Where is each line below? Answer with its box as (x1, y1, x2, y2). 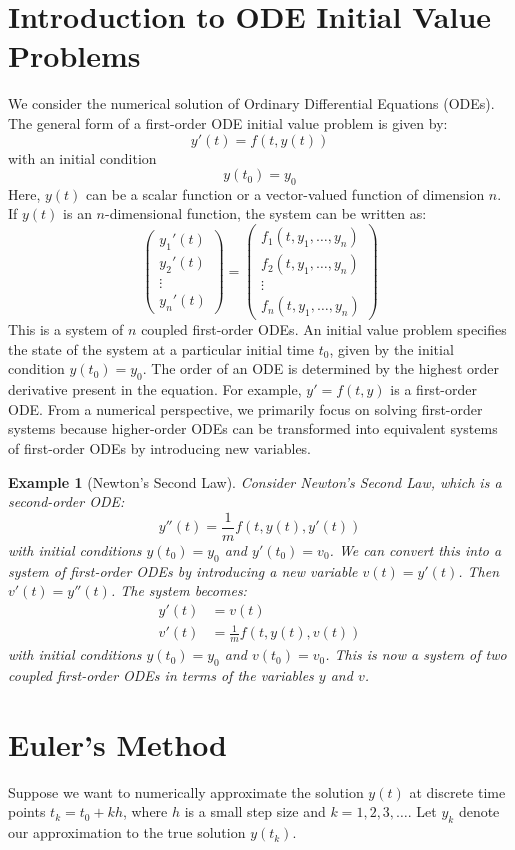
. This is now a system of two (325, 644, 507, 665)
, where (122, 801, 168, 822)
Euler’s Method (8, 723, 228, 764)
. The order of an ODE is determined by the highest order (142, 358, 499, 379)
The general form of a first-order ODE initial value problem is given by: (8, 112, 448, 133)
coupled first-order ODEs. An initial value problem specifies (141, 319, 507, 340)
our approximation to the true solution (8, 822, 246, 843)
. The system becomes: (110, 580, 247, 601)
